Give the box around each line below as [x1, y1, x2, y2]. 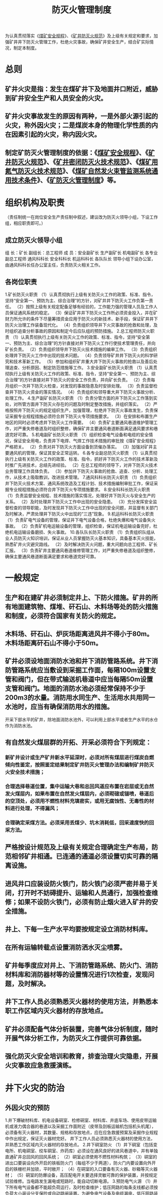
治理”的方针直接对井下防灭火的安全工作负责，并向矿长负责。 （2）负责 [9, 377, 151, 383]
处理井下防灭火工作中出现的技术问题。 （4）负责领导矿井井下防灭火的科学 [5, 353, 154, 358]
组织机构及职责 [5, 197, 65, 208]
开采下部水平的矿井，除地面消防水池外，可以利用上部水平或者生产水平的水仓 [5, 716, 158, 722]
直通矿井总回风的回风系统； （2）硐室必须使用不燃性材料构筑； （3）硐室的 [5, 1154, 158, 1160]
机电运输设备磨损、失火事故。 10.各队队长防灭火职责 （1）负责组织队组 [9, 529, 151, 535]
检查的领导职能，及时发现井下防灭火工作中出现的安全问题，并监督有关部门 [9, 505, 158, 511]
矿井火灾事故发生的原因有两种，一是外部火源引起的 [5, 112, 158, 120]
